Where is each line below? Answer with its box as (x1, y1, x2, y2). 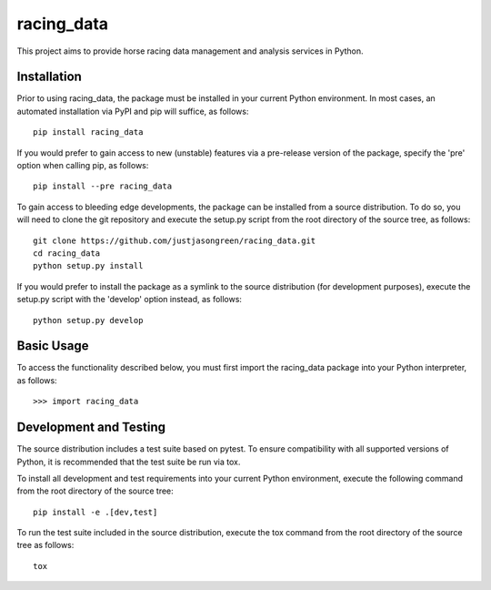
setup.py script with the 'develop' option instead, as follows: (16, 294, 243, 305)
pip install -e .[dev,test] (33, 506, 158, 517)
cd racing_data (33, 248, 101, 259)
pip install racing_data (33, 127, 144, 137)
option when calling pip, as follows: (16, 160, 149, 171)
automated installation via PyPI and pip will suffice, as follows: (16, 106, 249, 117)
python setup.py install (33, 260, 144, 271)
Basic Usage (16, 338, 89, 354)
